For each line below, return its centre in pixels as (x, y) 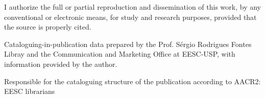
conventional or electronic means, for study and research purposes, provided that (130, 17)
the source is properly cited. (48, 27)
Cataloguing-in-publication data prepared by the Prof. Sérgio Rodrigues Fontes (128, 44)
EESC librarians (30, 91)
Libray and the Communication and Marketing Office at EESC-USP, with (120, 54)
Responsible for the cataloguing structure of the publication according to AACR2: (132, 81)
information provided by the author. (61, 64)
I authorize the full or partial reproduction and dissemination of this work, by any (132, 7)
